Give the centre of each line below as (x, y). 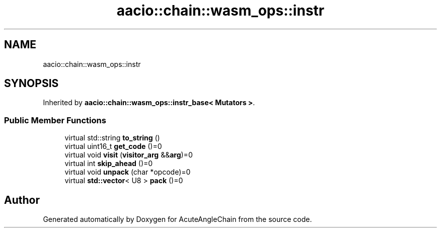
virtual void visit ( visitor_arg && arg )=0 (129, 155)
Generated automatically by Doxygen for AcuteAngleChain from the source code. (177, 219)
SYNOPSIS (31, 84)
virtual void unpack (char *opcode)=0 (128, 172)
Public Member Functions (55, 120)
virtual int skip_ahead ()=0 (109, 164)
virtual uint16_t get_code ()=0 (113, 146)
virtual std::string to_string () (112, 138)
